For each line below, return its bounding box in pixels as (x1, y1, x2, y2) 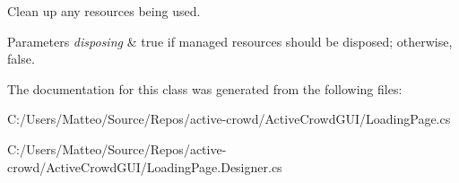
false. (7, 49, 35, 68)
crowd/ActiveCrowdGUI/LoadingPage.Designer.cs (7, 157, 282, 176)
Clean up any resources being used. (7, 2, 201, 20)
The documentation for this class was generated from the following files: (7, 79, 403, 98)
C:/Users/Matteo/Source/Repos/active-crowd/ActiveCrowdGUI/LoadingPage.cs (7, 109, 451, 128)
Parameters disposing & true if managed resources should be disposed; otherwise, (7, 31, 453, 50)
